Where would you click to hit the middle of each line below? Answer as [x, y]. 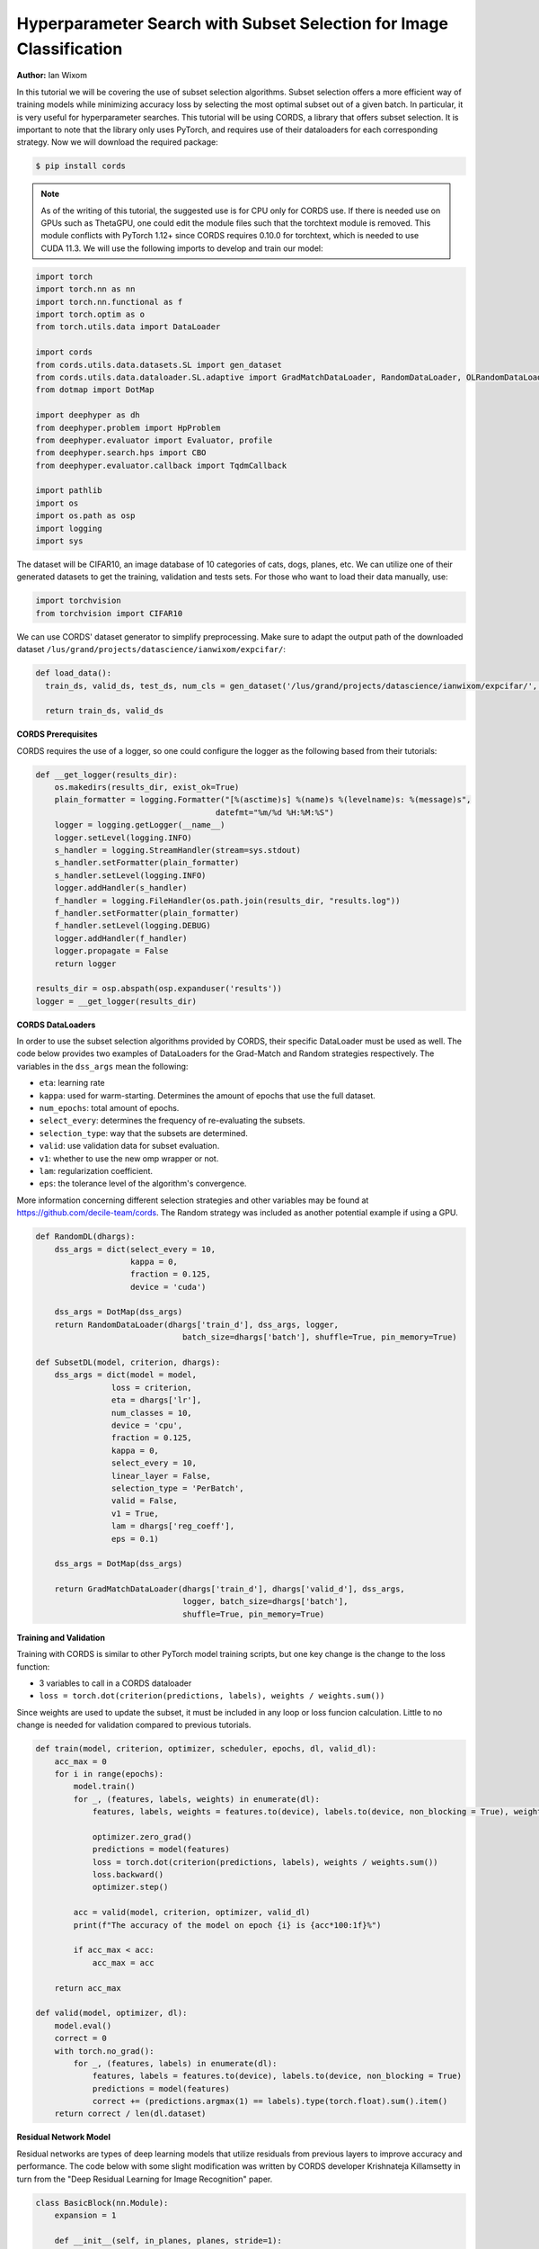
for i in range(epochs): [109, 1774]
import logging [69, 528]
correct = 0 [81, 2038]
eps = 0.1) [135, 1539]
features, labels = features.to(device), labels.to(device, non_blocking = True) [277, 2076]
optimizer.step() [130, 1887]
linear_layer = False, [161, 1476]
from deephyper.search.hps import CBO [121, 453]
